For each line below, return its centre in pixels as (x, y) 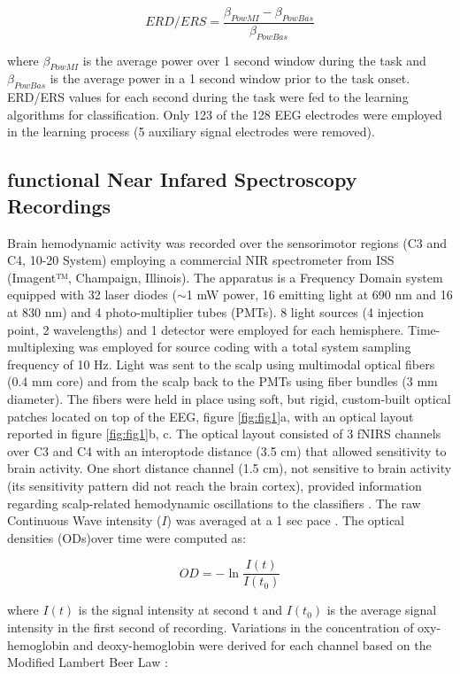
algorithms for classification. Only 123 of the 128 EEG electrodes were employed (225, 114)
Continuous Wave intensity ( (84, 520)
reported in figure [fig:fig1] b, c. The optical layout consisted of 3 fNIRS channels (224, 434)
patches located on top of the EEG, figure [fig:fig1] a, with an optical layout (211, 416)
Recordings (59, 205)
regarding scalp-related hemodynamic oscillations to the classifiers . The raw (214, 503)
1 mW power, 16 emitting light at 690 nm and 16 (319, 294)
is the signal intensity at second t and (180, 610)
